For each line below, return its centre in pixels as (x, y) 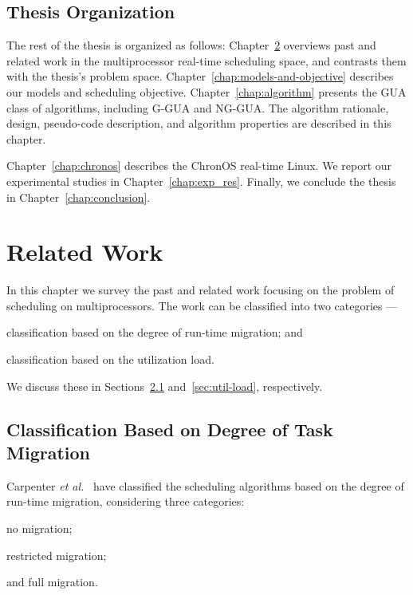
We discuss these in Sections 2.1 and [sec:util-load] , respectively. (165, 386)
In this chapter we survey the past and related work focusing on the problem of (201, 290)
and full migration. (52, 582)
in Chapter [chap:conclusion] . (79, 197)
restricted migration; (57, 555)
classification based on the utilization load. (110, 359)
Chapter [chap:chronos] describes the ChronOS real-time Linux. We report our (199, 165)
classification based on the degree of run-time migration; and (155, 332)
